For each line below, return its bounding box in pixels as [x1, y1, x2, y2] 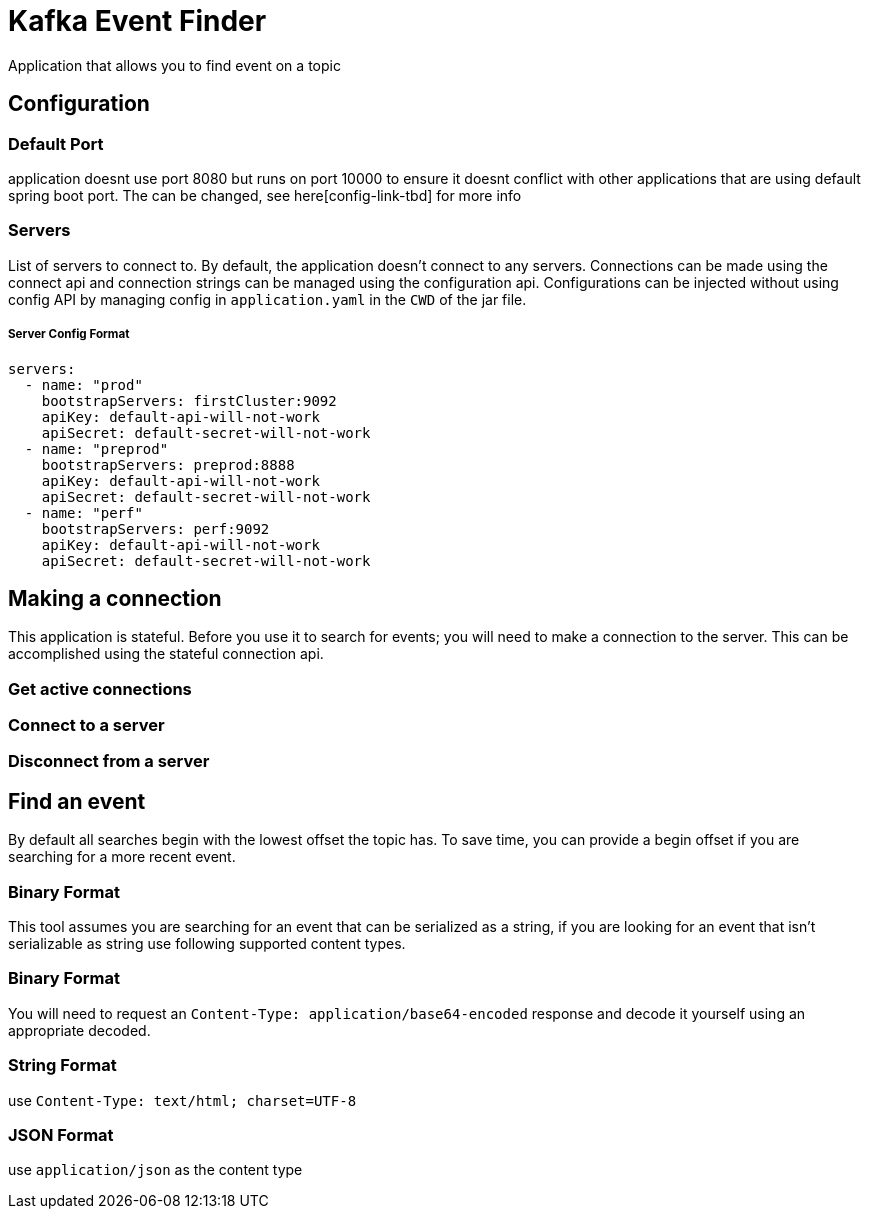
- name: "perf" [24, 504, 143, 521]
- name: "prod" [24, 376, 143, 393]
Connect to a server [8, 715, 165, 736]
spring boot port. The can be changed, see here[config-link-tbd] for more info [8, 186, 522, 204]
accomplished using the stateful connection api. [8, 645, 324, 663]
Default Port [8, 133, 104, 154]
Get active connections [8, 678, 192, 699]
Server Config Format [8, 327, 130, 342]
